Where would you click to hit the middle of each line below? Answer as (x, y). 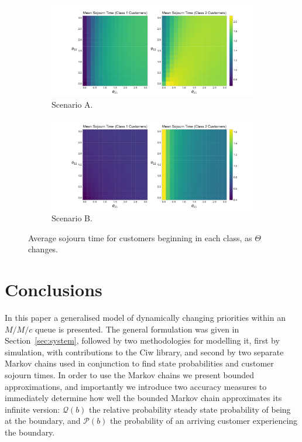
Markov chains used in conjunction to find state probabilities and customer (139, 363)
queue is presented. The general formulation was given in (137, 329)
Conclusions (54, 289)
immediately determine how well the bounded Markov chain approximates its (143, 398)
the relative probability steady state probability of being (190, 409)
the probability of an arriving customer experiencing (204, 421)
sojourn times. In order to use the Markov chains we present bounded (130, 375)
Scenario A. (72, 104)
